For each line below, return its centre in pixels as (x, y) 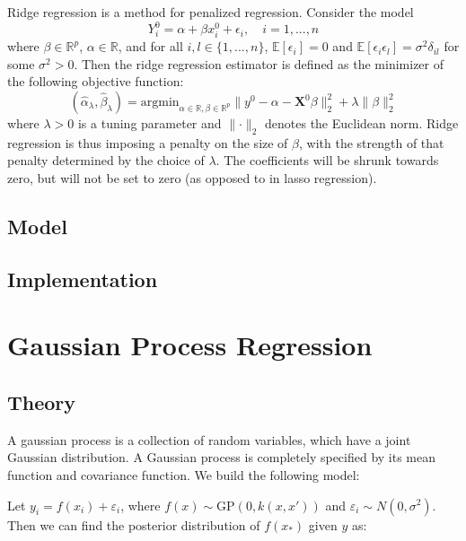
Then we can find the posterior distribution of (134, 524)
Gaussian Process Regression (190, 345)
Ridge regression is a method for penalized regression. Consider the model (211, 12)
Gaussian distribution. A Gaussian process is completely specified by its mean (222, 457)
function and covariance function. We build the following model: (184, 474)
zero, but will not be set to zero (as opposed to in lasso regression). (192, 178)
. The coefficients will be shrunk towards (327, 160)
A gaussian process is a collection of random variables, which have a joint (209, 439)
